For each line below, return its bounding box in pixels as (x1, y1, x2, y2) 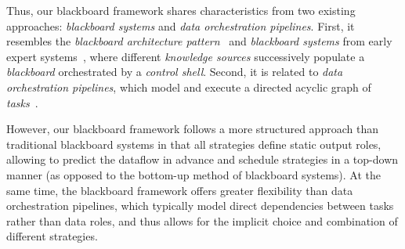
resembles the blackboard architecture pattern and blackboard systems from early (6, 33, 392, 49)
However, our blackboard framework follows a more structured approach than (6, 121, 378, 137)
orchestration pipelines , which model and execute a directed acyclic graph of (6, 78, 371, 95)
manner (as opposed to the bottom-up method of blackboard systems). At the (6, 166, 381, 182)
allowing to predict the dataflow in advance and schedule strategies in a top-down (6, 151, 399, 168)
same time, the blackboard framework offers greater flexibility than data (6, 182, 353, 198)
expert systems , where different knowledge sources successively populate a (6, 48, 365, 64)
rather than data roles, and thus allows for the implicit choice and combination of (6, 212, 398, 229)
